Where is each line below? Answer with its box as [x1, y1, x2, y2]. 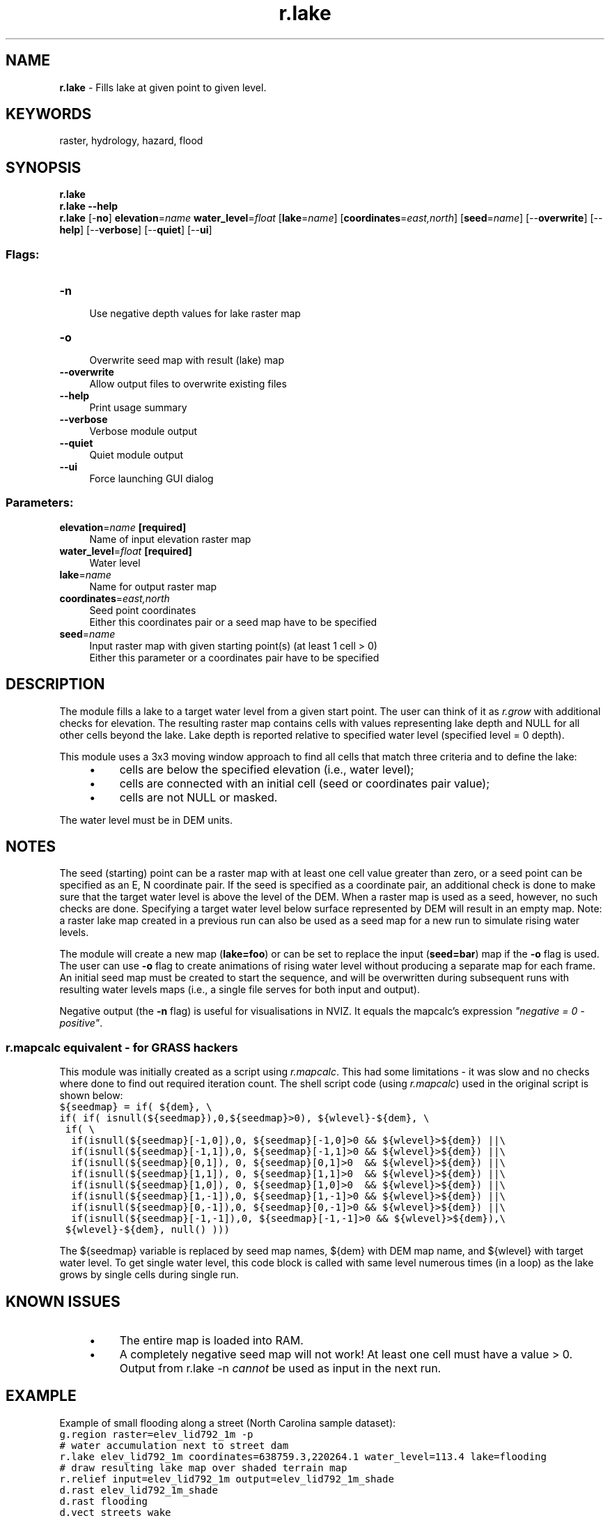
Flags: [6, 247, 40, 261]
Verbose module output [89, 425, 198, 438]
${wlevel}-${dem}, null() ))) [65, 1224, 230, 1236]
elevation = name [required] [59, 521, 187, 533]
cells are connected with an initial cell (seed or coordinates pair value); [119, 776, 490, 790]
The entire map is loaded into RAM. [119, 1333, 304, 1348]
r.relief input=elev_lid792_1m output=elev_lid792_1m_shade [59, 1473, 394, 1485]
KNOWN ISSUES [6, 1292, 120, 1310]
